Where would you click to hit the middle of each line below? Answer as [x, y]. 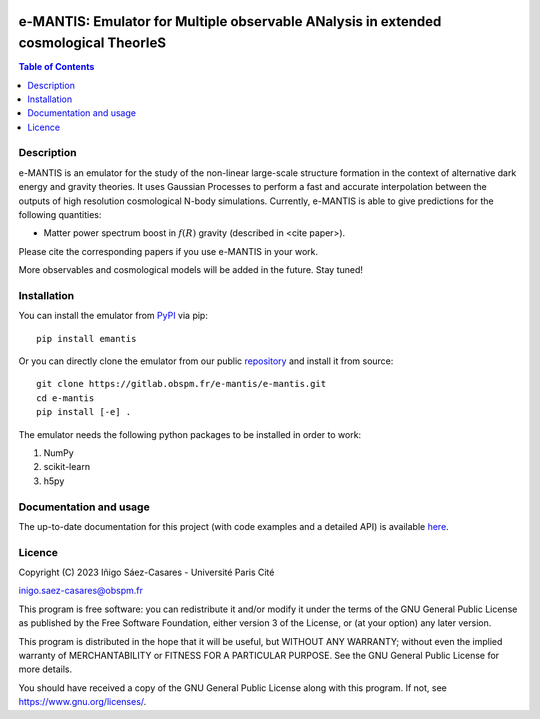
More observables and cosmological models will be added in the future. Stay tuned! [191, 270]
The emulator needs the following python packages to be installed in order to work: [190, 434]
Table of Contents [56, 67]
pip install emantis [86, 338]
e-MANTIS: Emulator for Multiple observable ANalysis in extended [230, 21]
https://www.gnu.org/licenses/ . [82, 702]
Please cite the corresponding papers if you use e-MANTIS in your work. [168, 251]
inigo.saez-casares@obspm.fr [81, 591]
